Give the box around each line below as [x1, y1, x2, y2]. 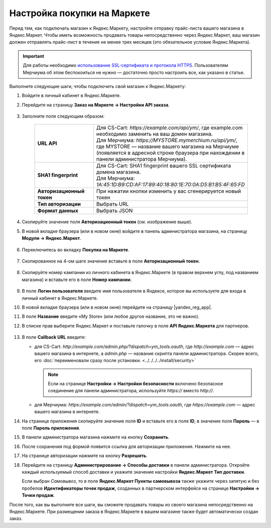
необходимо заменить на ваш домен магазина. [96, 131, 213, 138]
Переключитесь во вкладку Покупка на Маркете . [22, 246, 130, 252]
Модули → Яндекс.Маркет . [22, 235, 81, 241]
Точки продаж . [22, 492, 55, 498]
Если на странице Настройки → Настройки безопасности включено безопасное [48, 381, 223, 387]
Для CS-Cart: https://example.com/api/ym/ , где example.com [96, 124, 243, 131]
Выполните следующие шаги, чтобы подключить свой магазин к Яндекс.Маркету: [9, 83, 186, 89]
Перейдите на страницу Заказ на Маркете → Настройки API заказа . [22, 102, 170, 108]
